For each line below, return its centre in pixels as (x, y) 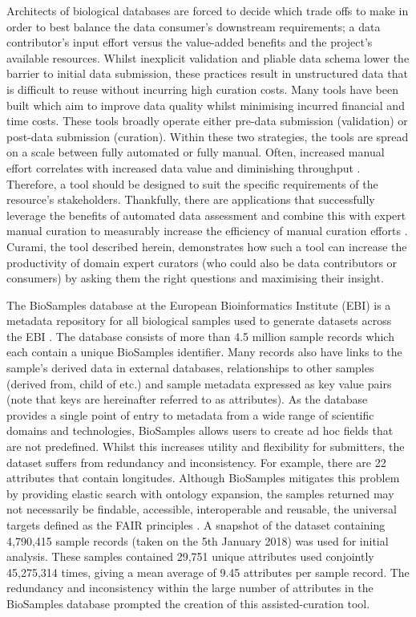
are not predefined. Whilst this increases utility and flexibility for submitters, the (206, 447)
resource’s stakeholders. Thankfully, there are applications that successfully (191, 199)
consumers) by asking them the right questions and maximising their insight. (195, 278)
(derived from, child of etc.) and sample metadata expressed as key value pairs (199, 383)
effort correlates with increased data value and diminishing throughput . (184, 167)
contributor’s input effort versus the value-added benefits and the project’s (190, 42)
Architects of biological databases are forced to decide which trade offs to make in (208, 10)
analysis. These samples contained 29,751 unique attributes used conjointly (190, 556)
